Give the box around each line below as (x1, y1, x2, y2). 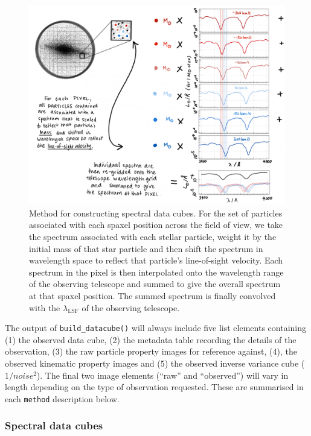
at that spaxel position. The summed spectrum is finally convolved (29, 289, 276, 302)
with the (29, 301, 60, 314)
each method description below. (5, 392, 120, 405)
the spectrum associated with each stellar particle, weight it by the (29, 230, 277, 243)
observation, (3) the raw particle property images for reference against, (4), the (5, 345, 297, 358)
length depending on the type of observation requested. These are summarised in (5, 381, 304, 393)
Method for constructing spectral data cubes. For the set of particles (29, 206, 283, 219)
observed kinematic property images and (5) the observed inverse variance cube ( (5, 357, 305, 370)
